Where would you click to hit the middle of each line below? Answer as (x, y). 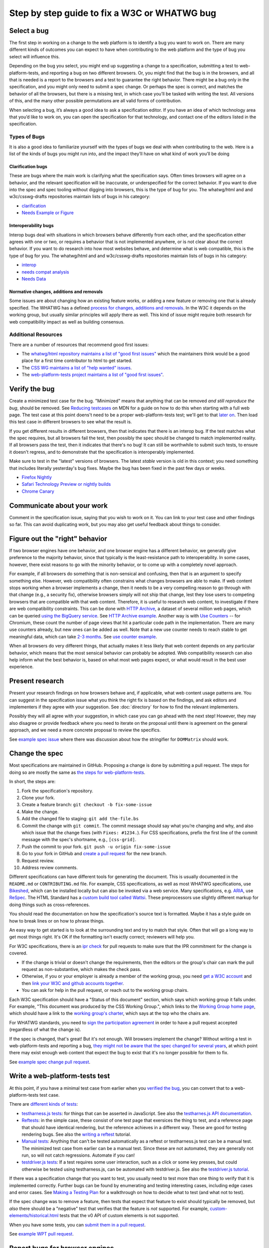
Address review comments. (50, 867)
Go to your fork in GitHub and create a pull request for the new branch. (94, 854)
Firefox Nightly (37, 477)
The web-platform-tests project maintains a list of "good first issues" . (93, 375)
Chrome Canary (38, 491)
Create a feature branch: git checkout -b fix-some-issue (87, 805)
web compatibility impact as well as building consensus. (67, 321)
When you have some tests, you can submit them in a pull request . (77, 1225)
